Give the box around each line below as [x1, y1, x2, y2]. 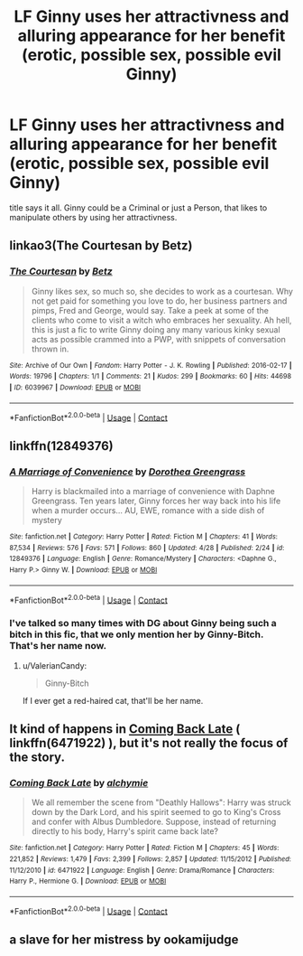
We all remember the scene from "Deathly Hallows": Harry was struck [31, 797, 291, 808]
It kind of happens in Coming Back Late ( [9, 721, 241, 736]
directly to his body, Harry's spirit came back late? [31, 826, 219, 837]
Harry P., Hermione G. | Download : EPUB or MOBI [9, 876, 167, 886]
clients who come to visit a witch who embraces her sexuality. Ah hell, [31, 314, 292, 325]
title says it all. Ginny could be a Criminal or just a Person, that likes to [9, 202, 268, 213]
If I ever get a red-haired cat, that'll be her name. [22, 695, 204, 706]
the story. [9, 749, 66, 764]
